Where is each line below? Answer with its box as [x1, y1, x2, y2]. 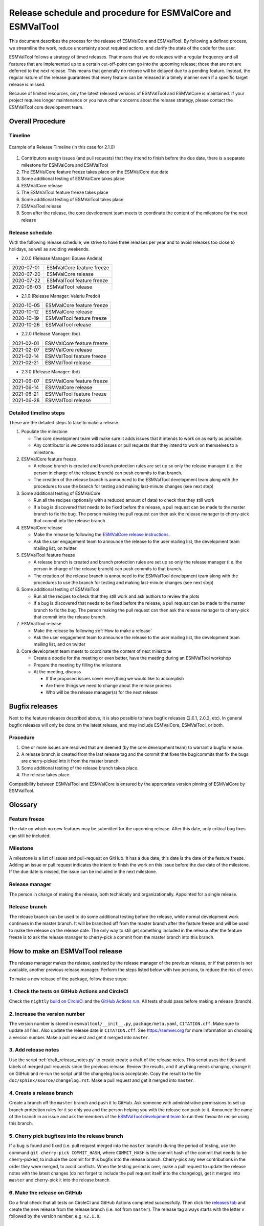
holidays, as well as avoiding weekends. [9, 246, 90, 252]
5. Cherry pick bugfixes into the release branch [9, 1133, 123, 1140]
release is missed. [9, 81, 46, 87]
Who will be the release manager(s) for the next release [45, 690, 158, 695]
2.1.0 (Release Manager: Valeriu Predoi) [21, 293, 101, 299]
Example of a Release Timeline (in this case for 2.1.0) [9, 144, 115, 150]
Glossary [9, 800, 38, 809]
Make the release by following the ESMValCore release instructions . [33, 532, 170, 537]
